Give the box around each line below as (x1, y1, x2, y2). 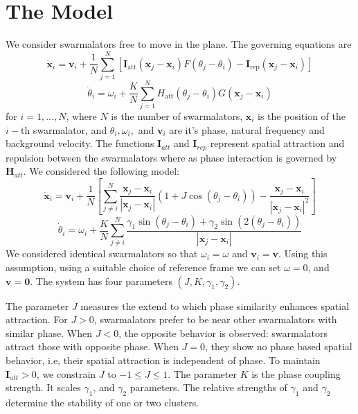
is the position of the (258, 108, 346, 123)
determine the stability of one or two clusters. (6, 395, 199, 409)
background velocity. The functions (6, 136, 154, 150)
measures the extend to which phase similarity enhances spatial (80, 298, 350, 313)
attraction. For (6, 312, 68, 327)
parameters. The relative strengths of (129, 380, 287, 395)
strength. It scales (6, 380, 81, 395)
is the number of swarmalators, (111, 108, 243, 123)
